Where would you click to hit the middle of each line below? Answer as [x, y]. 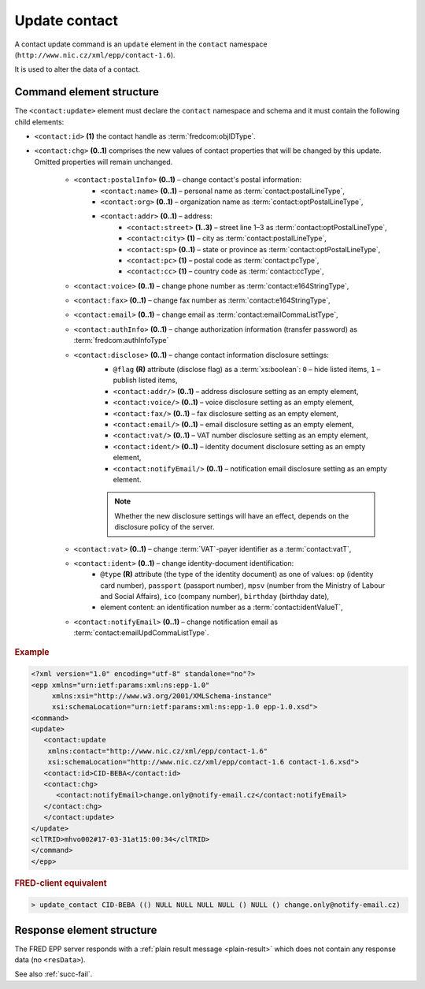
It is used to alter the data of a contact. [78, 69]
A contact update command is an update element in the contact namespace [141, 44]
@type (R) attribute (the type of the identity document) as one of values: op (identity [237, 574]
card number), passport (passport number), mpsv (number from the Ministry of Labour [243, 585]
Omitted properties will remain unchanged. [103, 162]
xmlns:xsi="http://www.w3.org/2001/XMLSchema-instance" [162, 696]
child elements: [39, 121]
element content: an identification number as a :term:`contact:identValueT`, [222, 608]
